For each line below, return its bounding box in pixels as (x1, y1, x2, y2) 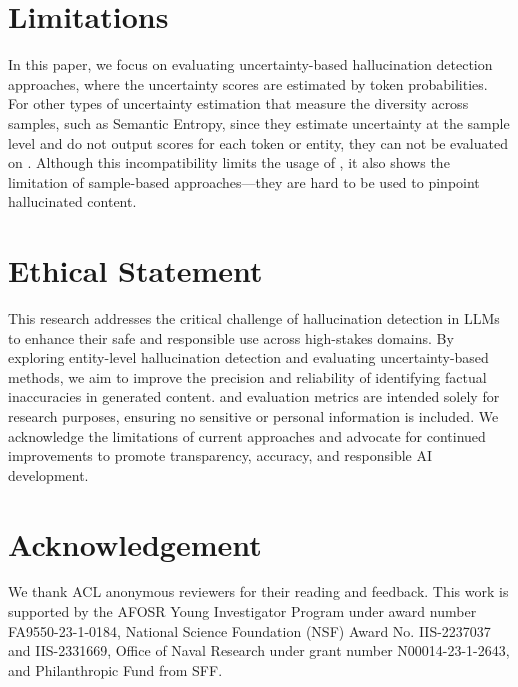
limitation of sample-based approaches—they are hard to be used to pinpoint (8, 171, 480, 192)
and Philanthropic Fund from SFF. (8, 659, 223, 680)
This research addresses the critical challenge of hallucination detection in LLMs (8, 308, 500, 328)
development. (8, 464, 89, 485)
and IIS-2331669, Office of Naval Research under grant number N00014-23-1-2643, (8, 640, 510, 661)
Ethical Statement (8, 250, 263, 291)
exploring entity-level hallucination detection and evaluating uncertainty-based (8, 347, 489, 368)
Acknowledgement (8, 523, 262, 564)
